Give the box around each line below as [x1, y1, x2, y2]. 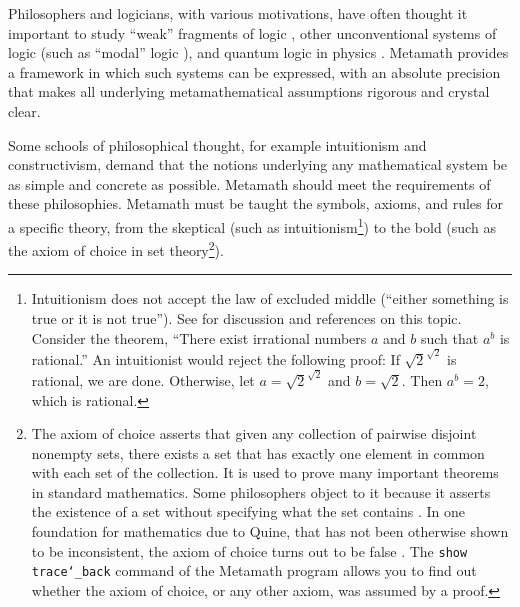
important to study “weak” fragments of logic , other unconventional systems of [8, 22, 497, 43]
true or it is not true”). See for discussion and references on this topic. [31, 308, 462, 329]
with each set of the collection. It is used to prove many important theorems [31, 462, 499, 483]
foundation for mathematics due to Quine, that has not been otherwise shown [31, 521, 509, 542]
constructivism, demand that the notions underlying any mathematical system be [8, 154, 508, 175]
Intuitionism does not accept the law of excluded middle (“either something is [31, 288, 509, 309]
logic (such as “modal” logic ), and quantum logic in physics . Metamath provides [8, 42, 509, 63]
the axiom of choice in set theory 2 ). [8, 237, 224, 260]
